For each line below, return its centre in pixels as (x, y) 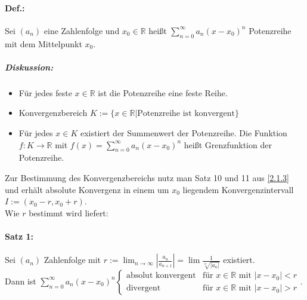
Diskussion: (29, 67)
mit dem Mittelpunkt (44, 43)
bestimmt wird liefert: (69, 212)
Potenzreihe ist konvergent (186, 114)
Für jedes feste (45, 92)
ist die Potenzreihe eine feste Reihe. (163, 92)
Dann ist (21, 281)
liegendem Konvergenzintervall (238, 189)
